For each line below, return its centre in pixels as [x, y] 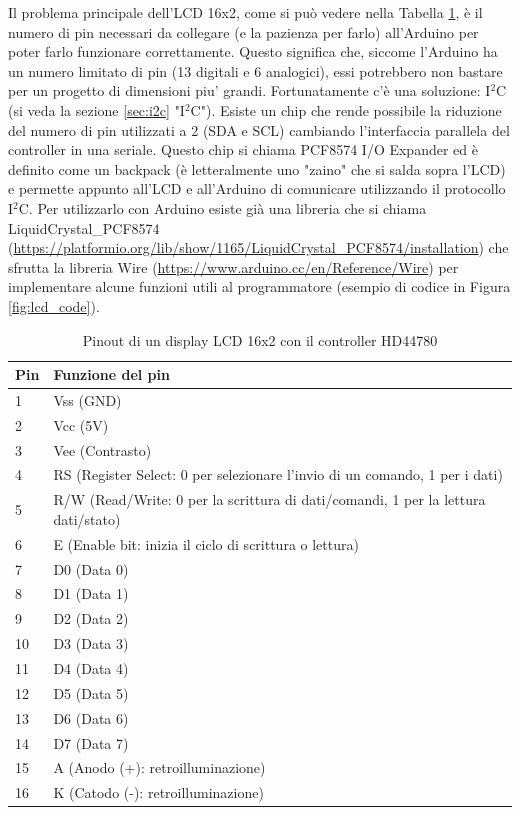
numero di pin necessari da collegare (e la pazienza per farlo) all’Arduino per [243, 31]
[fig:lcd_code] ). [54, 305]
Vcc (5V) [81, 424]
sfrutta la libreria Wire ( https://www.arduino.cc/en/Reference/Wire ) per [233, 266]
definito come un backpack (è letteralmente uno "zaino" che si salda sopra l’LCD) [257, 168]
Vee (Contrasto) [102, 449]
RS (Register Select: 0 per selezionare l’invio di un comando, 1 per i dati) [278, 474]
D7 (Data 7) [91, 742]
